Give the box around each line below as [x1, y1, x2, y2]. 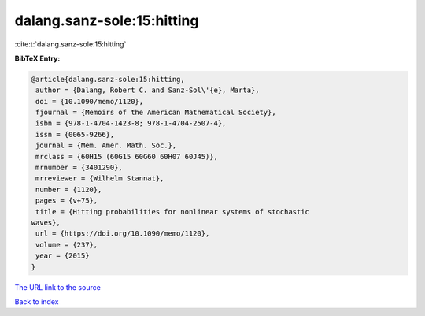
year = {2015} [35, 251, 90, 260]
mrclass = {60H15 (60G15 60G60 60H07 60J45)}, [35, 152, 218, 161]
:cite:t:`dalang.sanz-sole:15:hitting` [14, 39, 127, 49]
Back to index [14, 296, 59, 307]
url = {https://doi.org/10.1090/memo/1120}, [35, 229, 210, 238]
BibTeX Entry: [14, 54, 61, 63]
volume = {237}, [35, 240, 98, 249]
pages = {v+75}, [35, 196, 98, 205]
